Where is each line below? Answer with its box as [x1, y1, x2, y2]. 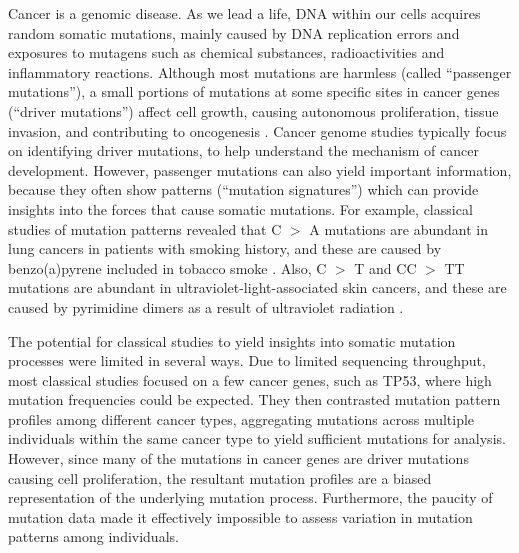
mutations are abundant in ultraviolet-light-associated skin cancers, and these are [8, 277, 507, 298]
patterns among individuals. [8, 526, 179, 547]
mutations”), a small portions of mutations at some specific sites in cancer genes [8, 81, 500, 102]
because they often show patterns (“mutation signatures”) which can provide [8, 179, 479, 200]
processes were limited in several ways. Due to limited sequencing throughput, [8, 350, 486, 371]
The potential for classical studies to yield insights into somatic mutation [8, 330, 456, 351]
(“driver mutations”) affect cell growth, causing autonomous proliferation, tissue [8, 100, 499, 121]
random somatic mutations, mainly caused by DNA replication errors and [8, 22, 460, 43]
